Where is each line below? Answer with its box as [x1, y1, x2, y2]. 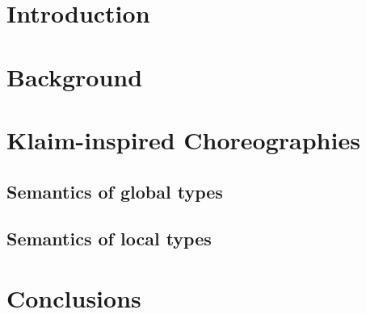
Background [6, 60, 143, 93]
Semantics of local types [6, 226, 212, 251]
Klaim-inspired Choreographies [6, 123, 360, 156]
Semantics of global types [6, 178, 223, 203]
